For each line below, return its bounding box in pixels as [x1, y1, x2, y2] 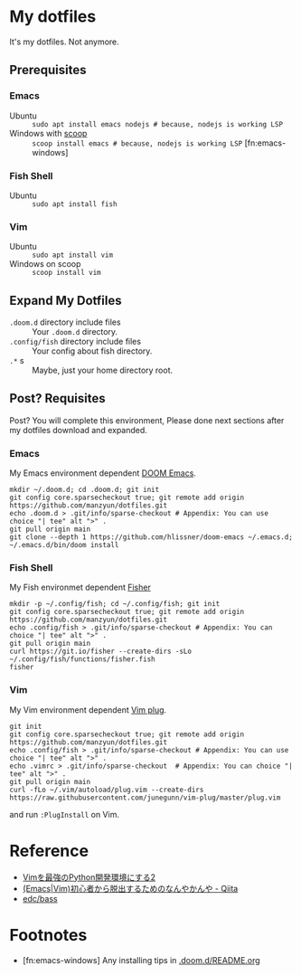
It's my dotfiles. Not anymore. [9, 36, 119, 47]
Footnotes [9, 924, 88, 945]
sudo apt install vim [32, 251, 114, 260]
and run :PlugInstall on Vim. [9, 809, 120, 819]
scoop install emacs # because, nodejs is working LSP [32, 138, 243, 148]
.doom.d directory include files [9, 317, 121, 327]
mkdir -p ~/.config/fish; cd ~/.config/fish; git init [9, 600, 221, 609]
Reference [9, 840, 89, 861]
